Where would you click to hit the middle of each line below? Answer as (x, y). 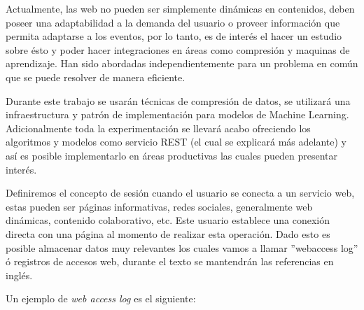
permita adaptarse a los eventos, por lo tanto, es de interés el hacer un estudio (174, 36)
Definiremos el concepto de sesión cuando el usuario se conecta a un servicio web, (180, 193)
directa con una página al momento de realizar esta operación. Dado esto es (168, 233)
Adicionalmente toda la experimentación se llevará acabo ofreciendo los (158, 128)
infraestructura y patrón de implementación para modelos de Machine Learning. (177, 114)
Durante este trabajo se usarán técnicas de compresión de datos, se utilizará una (178, 100)
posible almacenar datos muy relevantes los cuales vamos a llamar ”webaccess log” (182, 247)
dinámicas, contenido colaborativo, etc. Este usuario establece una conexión (168, 220)
